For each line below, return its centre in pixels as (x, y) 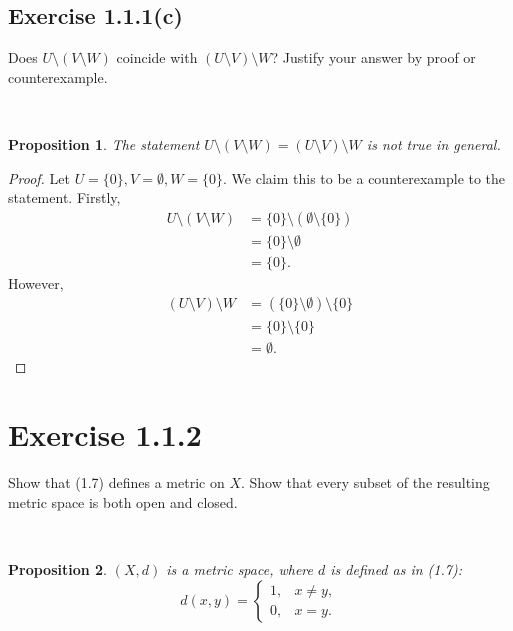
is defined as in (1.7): (396, 569)
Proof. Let (39, 177)
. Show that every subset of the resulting (365, 482)
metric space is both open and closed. (123, 501)
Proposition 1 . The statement (104, 143)
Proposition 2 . (57, 569)
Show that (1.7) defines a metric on (116, 482)
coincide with (157, 57)
